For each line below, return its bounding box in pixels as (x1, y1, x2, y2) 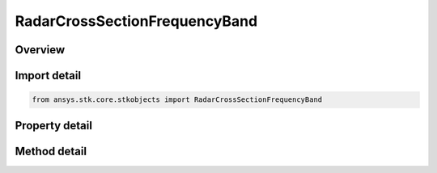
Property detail (15, 118, 93, 133)
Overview (15, 43, 66, 57)
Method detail (15, 144, 87, 158)
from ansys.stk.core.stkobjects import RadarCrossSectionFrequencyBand (32, 95, 323, 104)
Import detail (15, 69, 81, 82)
